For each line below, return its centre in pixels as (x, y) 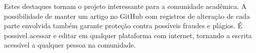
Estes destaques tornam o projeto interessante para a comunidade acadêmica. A (125, 6)
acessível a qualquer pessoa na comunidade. (70, 45)
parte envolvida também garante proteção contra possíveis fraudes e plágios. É (123, 26)
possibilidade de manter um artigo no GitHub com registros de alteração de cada (127, 16)
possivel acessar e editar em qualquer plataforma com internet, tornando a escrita (128, 35)
